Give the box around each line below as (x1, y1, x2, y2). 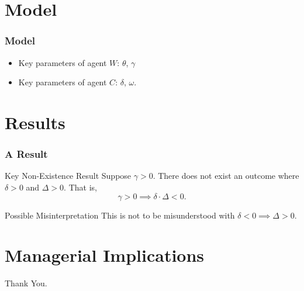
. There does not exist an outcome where (153, 169, 299, 182)
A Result (5, 147, 48, 161)
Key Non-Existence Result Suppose (5, 169, 132, 182)
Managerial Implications (5, 243, 205, 267)
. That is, (64, 181, 97, 193)
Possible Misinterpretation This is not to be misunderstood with (5, 209, 235, 221)
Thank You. (5, 277, 47, 289)
